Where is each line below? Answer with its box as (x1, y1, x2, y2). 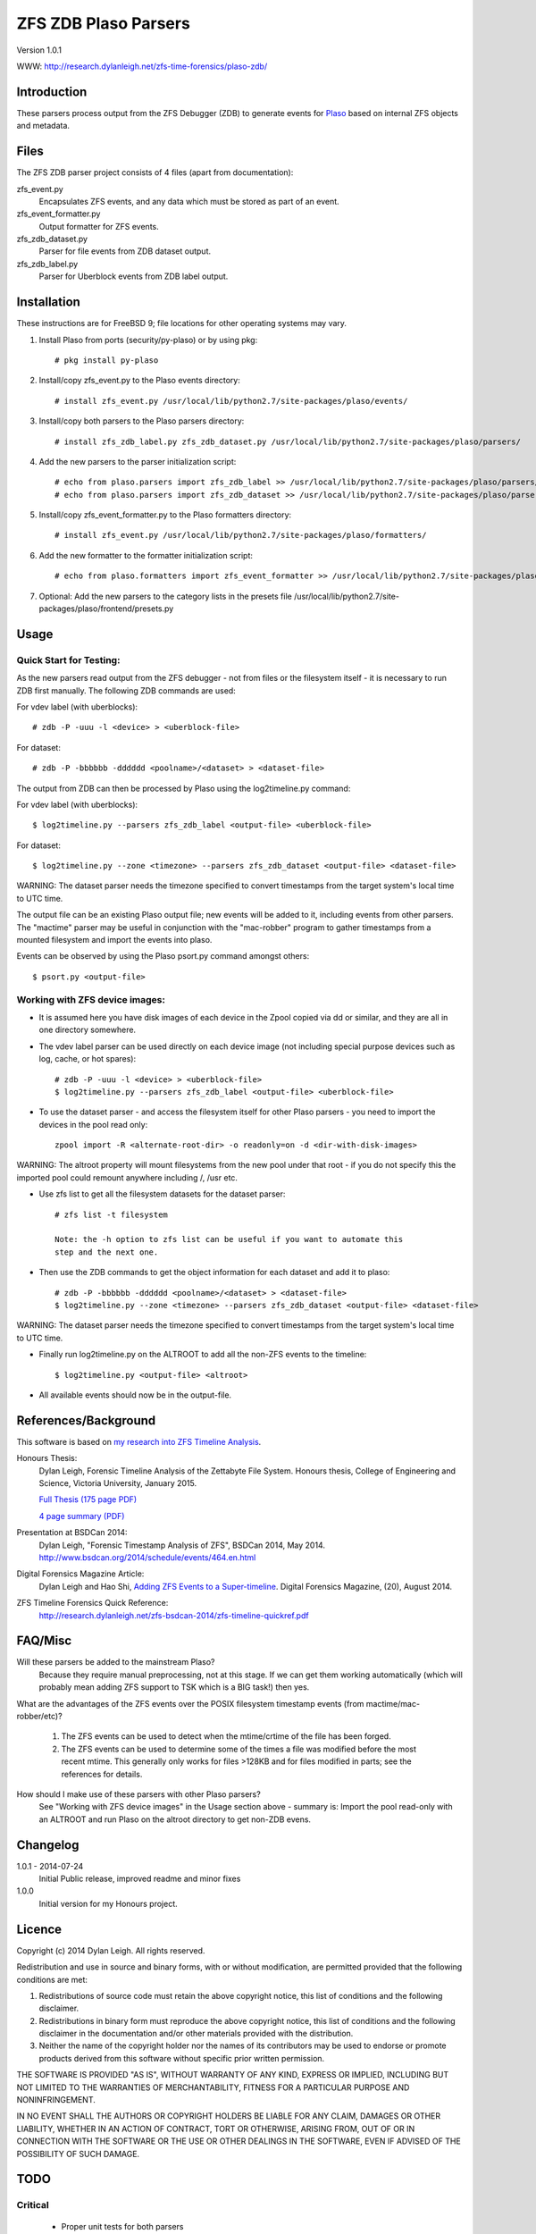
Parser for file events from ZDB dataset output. (38, 246, 212, 256)
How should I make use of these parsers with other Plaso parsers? (16, 1788, 261, 1800)
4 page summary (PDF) (38, 1510, 125, 1521)
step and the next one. (54, 1247, 159, 1257)
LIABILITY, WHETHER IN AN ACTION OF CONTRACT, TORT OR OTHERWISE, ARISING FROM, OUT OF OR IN (16, 2123, 415, 2134)
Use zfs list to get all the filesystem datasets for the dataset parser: (38, 1188, 286, 1199)
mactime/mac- (365, 1698, 420, 1709)
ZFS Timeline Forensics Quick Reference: (16, 1598, 169, 1608)
